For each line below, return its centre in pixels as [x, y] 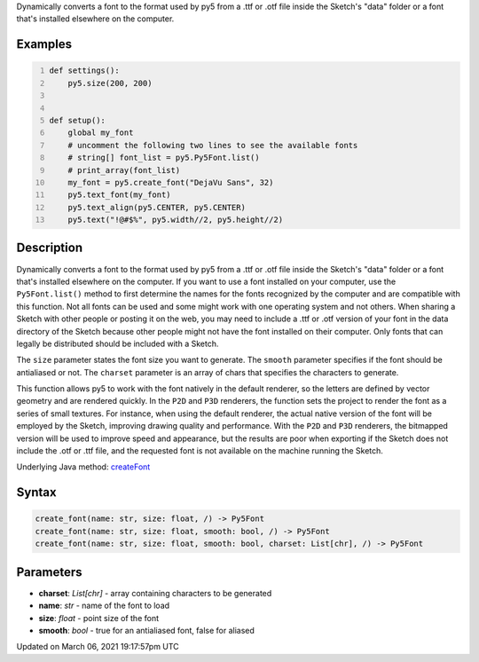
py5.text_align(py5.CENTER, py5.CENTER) [157, 207]
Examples [44, 44]
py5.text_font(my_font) [120, 195]
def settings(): [84, 71]
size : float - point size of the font [99, 618]
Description [50, 248]
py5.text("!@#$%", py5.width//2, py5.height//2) [176, 220]
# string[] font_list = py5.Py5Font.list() [164, 158]
